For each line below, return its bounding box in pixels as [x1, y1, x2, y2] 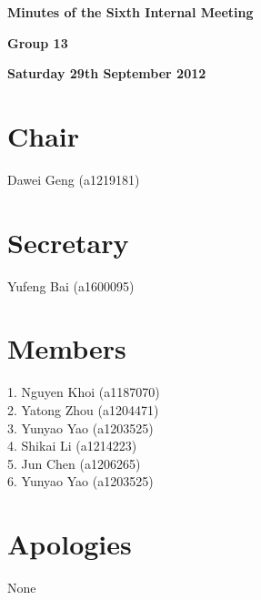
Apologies [7, 525, 132, 563]
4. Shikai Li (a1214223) [7, 436, 137, 455]
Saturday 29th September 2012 [7, 64, 206, 83]
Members [7, 330, 126, 367]
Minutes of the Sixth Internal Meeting [7, 3, 254, 21]
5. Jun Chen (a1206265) [7, 453, 141, 473]
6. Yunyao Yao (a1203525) [7, 472, 154, 491]
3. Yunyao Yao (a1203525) [7, 418, 154, 437]
